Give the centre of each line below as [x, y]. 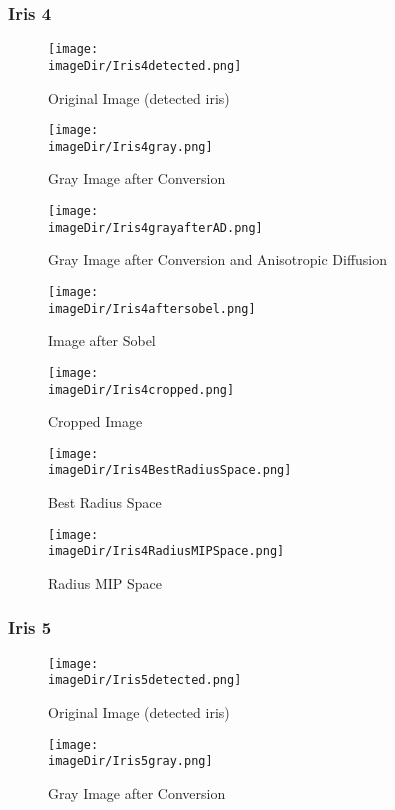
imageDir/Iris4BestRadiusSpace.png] [170, 470]
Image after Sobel [102, 340]
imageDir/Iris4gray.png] [130, 146]
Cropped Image [95, 421]
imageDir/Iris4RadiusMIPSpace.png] [166, 551]
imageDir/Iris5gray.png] [130, 761]
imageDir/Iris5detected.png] [145, 680]
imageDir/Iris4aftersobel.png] [152, 308]
